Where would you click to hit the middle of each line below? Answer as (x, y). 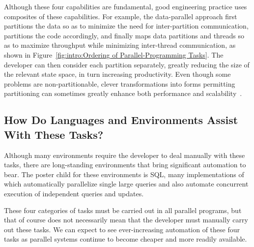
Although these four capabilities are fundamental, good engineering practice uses (126, 6)
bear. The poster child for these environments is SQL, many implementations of (124, 174)
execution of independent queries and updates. (74, 193)
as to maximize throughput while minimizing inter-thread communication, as (120, 45)
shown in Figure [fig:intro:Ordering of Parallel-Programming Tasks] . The (114, 54)
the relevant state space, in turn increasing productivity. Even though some (117, 74)
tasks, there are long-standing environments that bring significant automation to (125, 165)
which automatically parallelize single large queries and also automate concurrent (126, 184)
